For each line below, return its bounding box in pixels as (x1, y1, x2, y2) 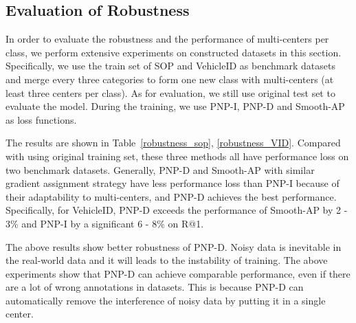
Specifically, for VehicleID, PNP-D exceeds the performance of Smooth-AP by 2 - (5, 203, 348, 217)
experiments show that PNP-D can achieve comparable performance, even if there (5, 266, 351, 280)
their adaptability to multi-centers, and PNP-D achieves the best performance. (5, 189, 337, 203)
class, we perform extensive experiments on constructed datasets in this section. (5, 45, 342, 59)
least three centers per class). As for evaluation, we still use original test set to (5, 85, 335, 100)
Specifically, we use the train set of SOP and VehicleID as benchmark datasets (5, 58, 335, 73)
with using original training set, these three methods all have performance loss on (5, 148, 349, 163)
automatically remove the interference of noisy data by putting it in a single (5, 293, 326, 307)
